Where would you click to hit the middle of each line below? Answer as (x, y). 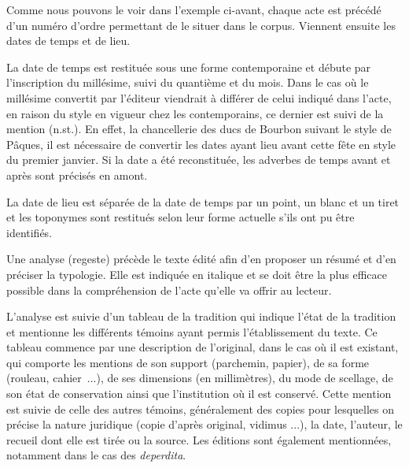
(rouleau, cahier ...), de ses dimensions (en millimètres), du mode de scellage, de (200, 378)
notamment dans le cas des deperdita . (96, 455)
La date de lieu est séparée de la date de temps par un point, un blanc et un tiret (203, 201)
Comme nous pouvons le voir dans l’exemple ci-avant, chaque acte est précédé (194, 9)
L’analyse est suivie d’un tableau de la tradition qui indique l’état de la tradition (201, 316)
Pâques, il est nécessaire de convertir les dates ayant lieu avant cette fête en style (201, 144)
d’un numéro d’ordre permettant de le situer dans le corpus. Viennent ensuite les (201, 25)
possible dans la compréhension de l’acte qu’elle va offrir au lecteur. (169, 290)
